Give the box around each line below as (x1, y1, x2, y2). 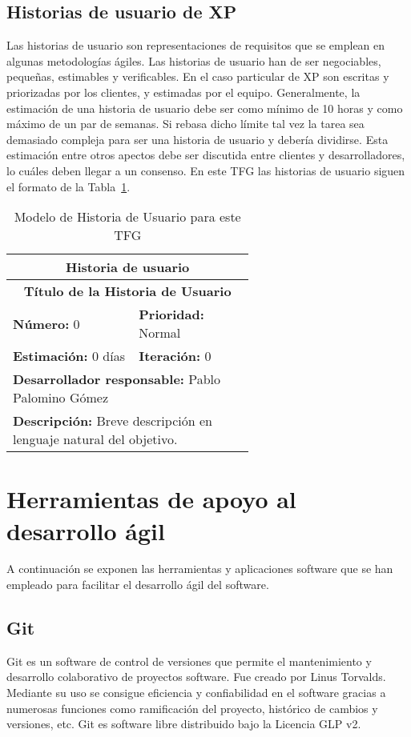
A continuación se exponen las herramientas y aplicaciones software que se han (6, 560, 393, 577)
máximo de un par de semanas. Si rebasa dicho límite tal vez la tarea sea (6, 115, 365, 132)
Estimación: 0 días (13, 346, 126, 366)
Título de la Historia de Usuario (23, 282, 232, 301)
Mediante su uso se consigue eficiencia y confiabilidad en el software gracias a (6, 684, 386, 701)
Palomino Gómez (13, 388, 108, 407)
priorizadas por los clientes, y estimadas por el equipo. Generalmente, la (6, 83, 361, 100)
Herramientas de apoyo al (6, 483, 296, 515)
